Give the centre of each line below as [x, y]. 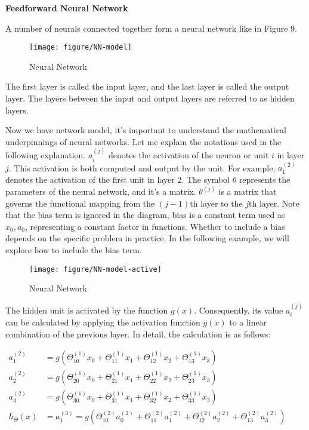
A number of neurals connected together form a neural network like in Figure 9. [151, 28]
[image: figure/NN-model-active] [95, 269]
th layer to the [216, 203]
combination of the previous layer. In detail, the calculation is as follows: [138, 334]
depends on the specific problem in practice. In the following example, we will [147, 238]
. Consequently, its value [239, 310]
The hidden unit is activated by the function [87, 310]
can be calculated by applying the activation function [103, 322]
